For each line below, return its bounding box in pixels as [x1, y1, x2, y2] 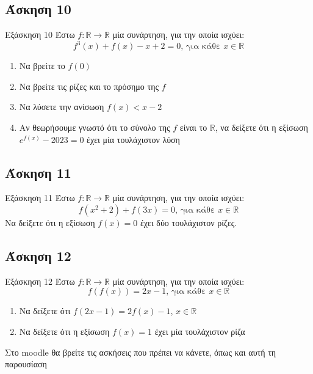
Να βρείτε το [19, 59, 65, 72]
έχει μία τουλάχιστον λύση [87, 133, 180, 145]
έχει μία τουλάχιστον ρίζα [154, 325, 245, 338]
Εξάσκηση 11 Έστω [5, 191, 75, 204]
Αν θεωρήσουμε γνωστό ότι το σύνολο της [19, 121, 170, 134]
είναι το [179, 121, 207, 134]
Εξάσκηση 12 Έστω [5, 274, 75, 287]
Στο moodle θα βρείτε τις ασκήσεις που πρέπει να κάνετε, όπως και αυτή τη [5, 345, 276, 358]
